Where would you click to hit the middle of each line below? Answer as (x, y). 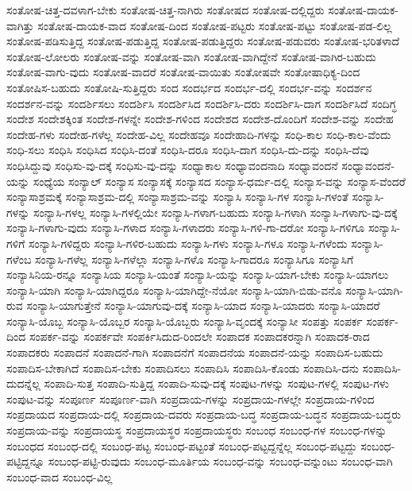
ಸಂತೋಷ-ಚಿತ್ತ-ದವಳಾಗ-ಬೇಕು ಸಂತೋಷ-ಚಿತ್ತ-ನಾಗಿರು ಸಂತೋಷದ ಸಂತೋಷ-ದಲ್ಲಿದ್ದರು (166, 10)
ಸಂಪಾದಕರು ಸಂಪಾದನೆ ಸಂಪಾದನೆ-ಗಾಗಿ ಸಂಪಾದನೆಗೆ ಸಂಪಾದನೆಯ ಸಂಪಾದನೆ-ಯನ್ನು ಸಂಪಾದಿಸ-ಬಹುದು (195, 352)
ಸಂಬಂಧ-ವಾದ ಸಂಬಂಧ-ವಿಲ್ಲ (60, 476)
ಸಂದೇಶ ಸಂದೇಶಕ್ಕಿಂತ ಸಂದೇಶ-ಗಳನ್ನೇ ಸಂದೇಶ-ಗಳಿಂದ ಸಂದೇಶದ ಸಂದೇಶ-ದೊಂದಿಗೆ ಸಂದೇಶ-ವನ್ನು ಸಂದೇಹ (200, 119)
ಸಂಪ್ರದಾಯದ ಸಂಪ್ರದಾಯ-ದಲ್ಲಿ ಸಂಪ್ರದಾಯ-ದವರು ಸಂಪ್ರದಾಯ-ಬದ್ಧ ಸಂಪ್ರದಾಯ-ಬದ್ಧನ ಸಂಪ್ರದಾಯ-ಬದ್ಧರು (204, 414)
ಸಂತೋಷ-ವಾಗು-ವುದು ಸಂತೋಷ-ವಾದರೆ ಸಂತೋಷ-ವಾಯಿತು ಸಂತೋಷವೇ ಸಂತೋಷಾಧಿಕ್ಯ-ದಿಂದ (183, 72)
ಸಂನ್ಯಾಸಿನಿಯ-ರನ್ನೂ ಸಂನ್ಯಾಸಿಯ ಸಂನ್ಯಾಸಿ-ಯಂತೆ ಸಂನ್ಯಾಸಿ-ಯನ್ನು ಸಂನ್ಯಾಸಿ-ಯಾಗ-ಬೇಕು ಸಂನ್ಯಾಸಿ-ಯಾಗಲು (198, 274)
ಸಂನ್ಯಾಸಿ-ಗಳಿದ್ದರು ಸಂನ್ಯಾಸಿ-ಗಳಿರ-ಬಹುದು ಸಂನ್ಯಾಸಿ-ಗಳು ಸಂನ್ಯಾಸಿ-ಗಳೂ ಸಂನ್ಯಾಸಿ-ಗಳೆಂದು (188, 243)
